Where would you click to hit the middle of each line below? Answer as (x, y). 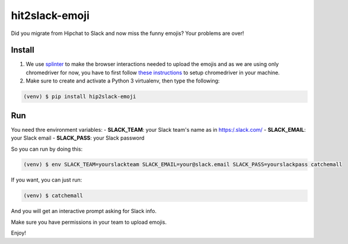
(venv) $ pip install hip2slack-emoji (80, 97)
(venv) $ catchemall (53, 196)
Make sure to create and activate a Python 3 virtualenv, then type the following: (123, 81)
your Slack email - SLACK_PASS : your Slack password (78, 138)
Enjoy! (19, 233)
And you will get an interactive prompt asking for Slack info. (84, 211)
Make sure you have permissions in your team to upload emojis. (89, 222)
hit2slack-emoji (50, 15)
